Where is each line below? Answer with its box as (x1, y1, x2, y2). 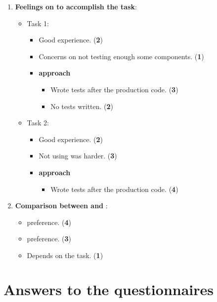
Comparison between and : (15, 200, 108, 211)
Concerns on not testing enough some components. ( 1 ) (39, 51, 204, 61)
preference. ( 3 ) (27, 233, 72, 244)
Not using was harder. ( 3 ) (39, 151, 117, 161)
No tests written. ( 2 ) (50, 101, 114, 111)
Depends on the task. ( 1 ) (27, 250, 103, 260)
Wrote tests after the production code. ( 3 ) (50, 84, 178, 94)
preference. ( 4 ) (27, 217, 72, 227)
